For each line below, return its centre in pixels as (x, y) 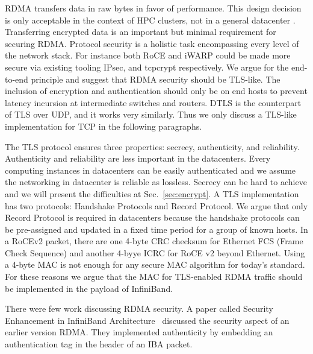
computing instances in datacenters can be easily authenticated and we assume (150, 170)
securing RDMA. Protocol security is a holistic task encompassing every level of (152, 43)
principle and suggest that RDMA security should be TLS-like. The (156, 79)
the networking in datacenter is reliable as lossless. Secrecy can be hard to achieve (156, 182)
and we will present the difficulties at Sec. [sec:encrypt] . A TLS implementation (152, 193)
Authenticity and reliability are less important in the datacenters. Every (138, 158)
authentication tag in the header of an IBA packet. (99, 344)
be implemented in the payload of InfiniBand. (89, 288)
